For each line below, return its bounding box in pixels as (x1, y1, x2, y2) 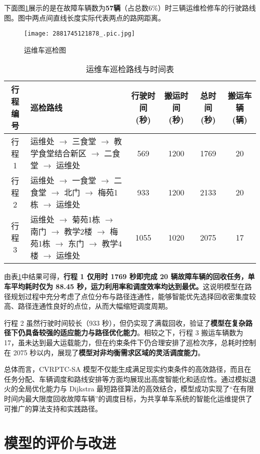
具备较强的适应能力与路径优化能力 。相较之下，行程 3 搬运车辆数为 (24, 327, 243, 338)
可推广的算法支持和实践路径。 (4, 403, 102, 413)
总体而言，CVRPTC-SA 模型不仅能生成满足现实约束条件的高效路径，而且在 (4, 364, 251, 374)
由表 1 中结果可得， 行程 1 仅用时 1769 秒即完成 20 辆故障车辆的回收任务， (4, 271, 248, 282)
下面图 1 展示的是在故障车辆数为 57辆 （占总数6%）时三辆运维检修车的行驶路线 (4, 3, 256, 13)
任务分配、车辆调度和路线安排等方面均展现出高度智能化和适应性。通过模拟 (4, 373, 249, 384)
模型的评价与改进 (4, 432, 116, 453)
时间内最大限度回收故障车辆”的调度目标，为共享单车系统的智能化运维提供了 (4, 393, 252, 403)
